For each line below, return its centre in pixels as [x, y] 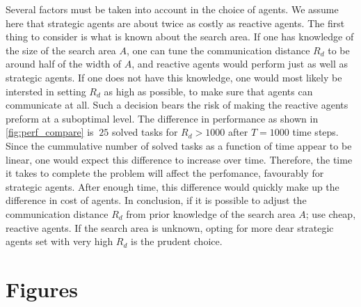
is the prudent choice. [177, 241]
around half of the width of [64, 64]
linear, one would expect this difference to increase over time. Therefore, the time [179, 159]
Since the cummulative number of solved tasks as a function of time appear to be [179, 145]
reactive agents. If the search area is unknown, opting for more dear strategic [170, 227]
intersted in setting [46, 91]
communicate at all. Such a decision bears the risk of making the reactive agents [177, 105]
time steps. [315, 132]
